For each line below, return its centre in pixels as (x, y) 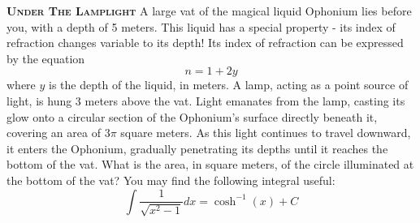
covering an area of (54, 133)
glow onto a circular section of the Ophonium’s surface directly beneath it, (192, 116)
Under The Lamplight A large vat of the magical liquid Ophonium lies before (209, 11)
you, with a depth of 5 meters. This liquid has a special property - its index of (201, 26)
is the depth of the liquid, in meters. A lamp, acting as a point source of (229, 85)
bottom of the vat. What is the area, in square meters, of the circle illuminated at (210, 164)
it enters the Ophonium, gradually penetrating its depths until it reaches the (197, 148)
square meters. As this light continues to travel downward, (266, 133)
